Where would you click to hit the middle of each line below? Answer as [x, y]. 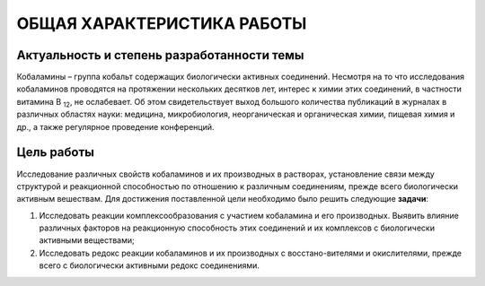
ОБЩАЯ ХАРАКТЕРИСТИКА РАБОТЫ [162, 23]
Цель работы [55, 152]
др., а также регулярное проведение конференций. [115, 126]
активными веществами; [87, 240]
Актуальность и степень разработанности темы [160, 55]
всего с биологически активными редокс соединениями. [150, 265]
